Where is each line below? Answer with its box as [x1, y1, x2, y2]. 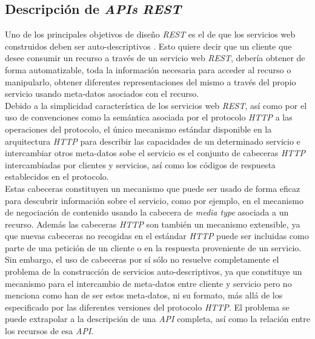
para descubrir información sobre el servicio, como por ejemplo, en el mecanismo [5, 194, 303, 206]
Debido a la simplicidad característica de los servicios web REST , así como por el [5, 99, 307, 111]
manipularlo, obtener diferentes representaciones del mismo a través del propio [5, 75, 296, 88]
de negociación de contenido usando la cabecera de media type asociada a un [5, 206, 289, 219]
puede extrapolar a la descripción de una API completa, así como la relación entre [5, 312, 310, 325]
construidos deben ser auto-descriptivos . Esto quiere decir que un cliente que [5, 39, 292, 52]
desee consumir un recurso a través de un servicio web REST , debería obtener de [5, 51, 305, 64]
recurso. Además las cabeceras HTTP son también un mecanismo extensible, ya [5, 217, 300, 230]
